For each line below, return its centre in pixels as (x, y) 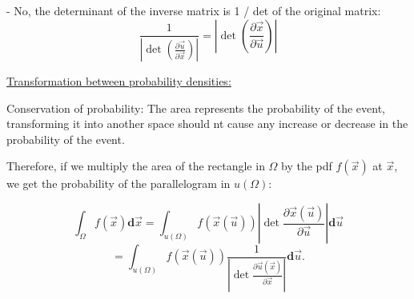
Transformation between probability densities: (119, 81)
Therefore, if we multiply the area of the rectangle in (136, 166)
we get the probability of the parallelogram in (119, 183)
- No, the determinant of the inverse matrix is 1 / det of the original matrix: (194, 10)
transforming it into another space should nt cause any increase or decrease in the (207, 124)
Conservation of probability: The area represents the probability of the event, (196, 108)
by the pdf (307, 166)
